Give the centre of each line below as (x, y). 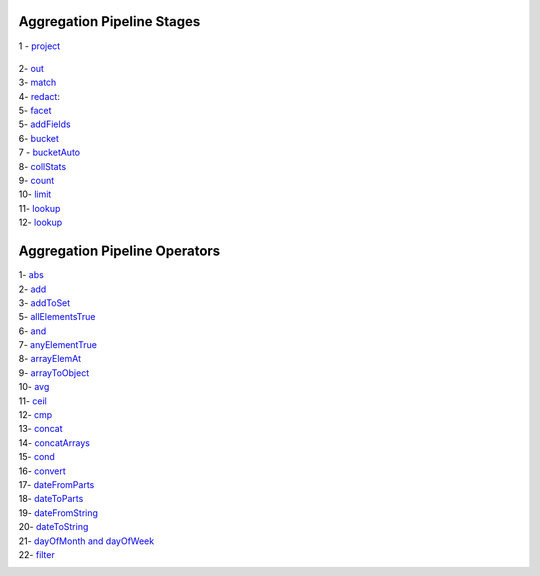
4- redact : (39, 96)
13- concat (40, 429)
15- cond (36, 457)
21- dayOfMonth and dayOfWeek (86, 541)
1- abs (31, 275)
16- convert (42, 471)
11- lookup (39, 208)
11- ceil (32, 401)
